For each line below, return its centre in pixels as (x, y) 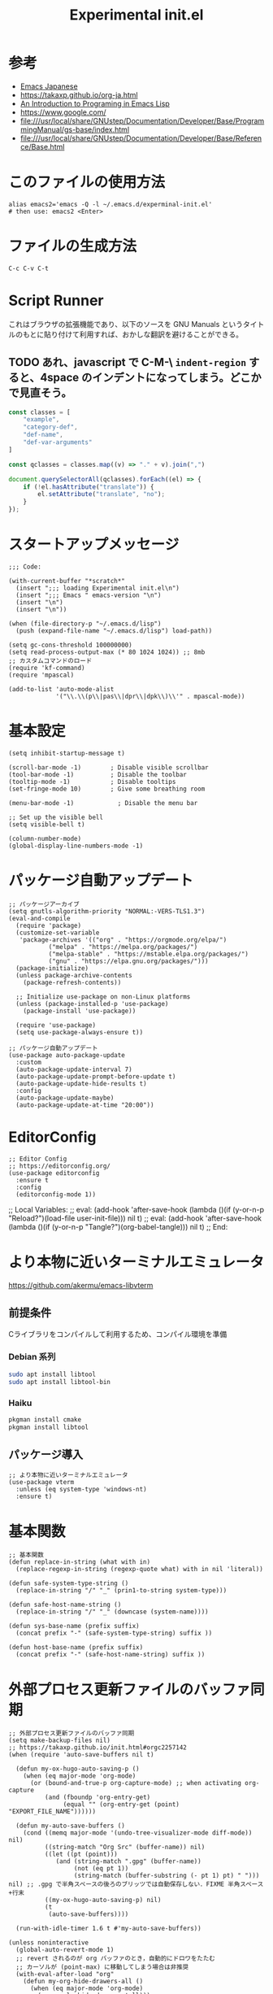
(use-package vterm (41, 1482)
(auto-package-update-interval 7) (74, 1069)
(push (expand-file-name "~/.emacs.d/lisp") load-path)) (114, 631)
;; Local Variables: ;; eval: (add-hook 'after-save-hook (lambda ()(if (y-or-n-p (136, 1209)
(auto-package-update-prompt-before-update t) (96, 1076)
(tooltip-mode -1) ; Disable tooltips (92, 781)
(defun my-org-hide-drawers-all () (83, 1982)
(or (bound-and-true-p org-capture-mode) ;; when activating (136, 1783)
